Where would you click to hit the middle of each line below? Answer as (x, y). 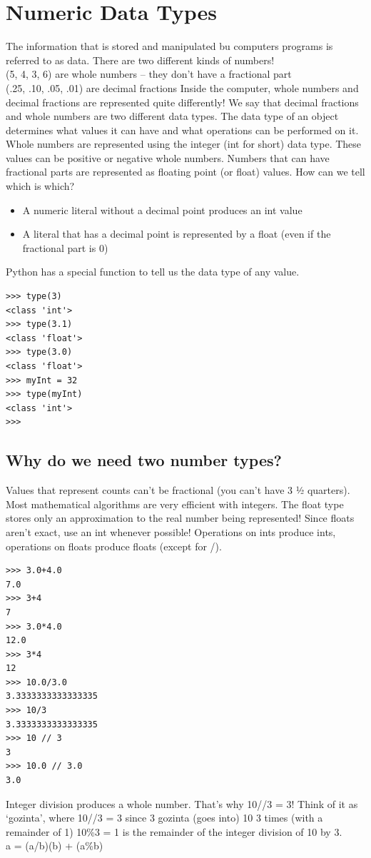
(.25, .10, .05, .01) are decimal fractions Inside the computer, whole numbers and (182, 87)
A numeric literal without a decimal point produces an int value (162, 210)
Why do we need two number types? (144, 460)
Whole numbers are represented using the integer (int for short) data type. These (184, 144)
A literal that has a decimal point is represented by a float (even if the (177, 234)
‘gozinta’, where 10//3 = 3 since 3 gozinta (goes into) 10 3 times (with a (164, 818)
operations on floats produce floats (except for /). (114, 546)
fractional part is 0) (65, 247)
